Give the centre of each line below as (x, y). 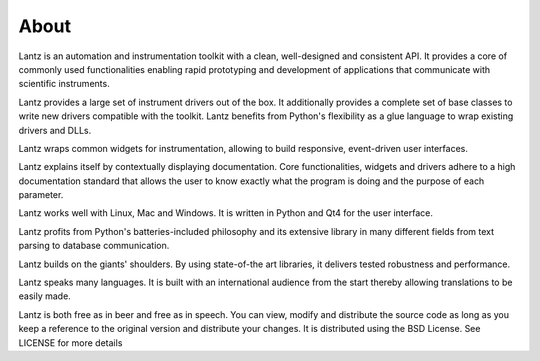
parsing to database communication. (94, 246)
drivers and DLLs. (55, 130)
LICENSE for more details (70, 342)
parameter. (41, 195)
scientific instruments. (64, 84)
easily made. (45, 296)
